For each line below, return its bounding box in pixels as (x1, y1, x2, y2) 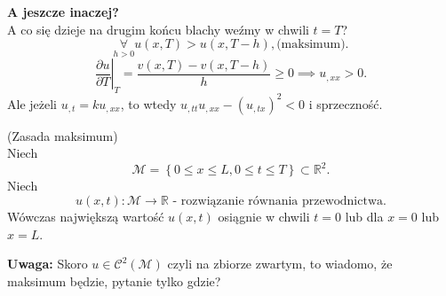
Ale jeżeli (7, 94, 57, 113)
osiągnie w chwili (218, 206, 310, 225)
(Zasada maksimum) (7, 126, 118, 144)
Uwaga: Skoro (7, 254, 88, 273)
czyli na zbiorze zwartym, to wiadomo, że (167, 254, 393, 273)
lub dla (345, 206, 384, 225)
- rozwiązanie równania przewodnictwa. (172, 194, 386, 207)
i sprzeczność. (308, 94, 383, 113)
